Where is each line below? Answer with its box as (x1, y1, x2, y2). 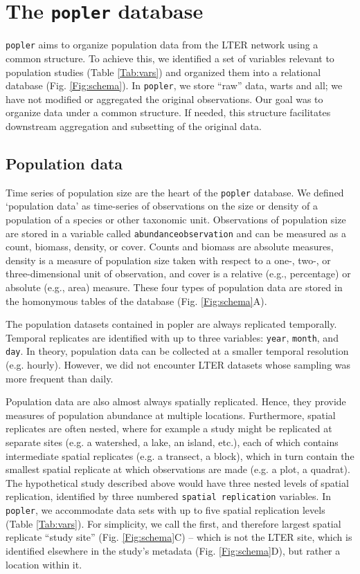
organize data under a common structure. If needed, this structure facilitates (6, 105, 331, 120)
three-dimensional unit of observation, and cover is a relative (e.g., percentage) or (6, 266, 351, 281)
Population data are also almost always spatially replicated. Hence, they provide (6, 394, 346, 409)
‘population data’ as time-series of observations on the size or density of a (6, 198, 318, 213)
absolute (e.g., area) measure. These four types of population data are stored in (6, 280, 343, 295)
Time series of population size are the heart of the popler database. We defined (6, 185, 344, 199)
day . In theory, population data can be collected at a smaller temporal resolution (6, 344, 349, 358)
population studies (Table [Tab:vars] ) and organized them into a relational (6, 64, 321, 79)
